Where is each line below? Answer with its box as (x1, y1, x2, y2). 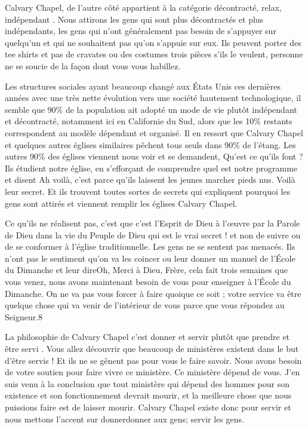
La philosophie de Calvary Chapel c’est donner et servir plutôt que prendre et (5, 330, 290, 343)
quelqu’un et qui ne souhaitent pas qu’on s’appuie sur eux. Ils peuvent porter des (5, 36, 301, 48)
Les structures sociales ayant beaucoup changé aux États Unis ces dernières (5, 79, 281, 92)
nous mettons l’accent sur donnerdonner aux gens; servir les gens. (5, 412, 244, 425)
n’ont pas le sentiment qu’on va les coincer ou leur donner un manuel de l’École (5, 252, 295, 264)
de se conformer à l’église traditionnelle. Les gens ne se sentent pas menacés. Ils (5, 240, 295, 253)
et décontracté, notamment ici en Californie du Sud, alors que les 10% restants (5, 115, 292, 127)
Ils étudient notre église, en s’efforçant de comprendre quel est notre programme (5, 161, 298, 174)
